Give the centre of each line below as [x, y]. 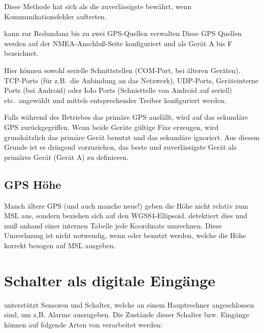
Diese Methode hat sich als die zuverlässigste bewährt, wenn [98, 6]
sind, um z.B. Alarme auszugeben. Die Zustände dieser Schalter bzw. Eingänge [127, 314]
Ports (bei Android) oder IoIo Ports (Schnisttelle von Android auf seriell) [118, 90]
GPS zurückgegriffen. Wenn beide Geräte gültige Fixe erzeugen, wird [111, 127]
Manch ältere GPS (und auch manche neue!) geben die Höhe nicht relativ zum [126, 205]
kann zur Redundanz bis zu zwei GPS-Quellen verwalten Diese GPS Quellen [123, 33]
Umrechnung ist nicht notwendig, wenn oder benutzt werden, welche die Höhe [125, 235]
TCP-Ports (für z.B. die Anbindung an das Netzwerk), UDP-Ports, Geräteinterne [131, 80]
